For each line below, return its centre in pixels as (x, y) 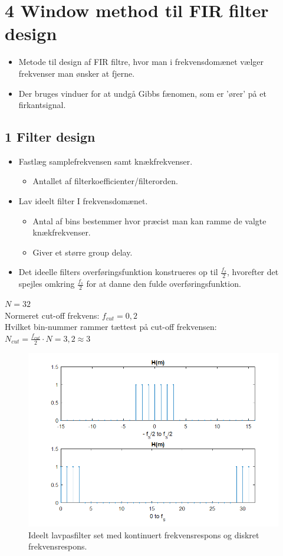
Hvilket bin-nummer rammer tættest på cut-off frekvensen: (111, 327)
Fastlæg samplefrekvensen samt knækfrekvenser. (106, 161)
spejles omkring (47, 284)
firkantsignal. (42, 105)
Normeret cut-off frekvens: (52, 315)
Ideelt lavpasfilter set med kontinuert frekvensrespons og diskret (144, 534)
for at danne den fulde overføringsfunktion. (164, 284)
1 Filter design (50, 137)
